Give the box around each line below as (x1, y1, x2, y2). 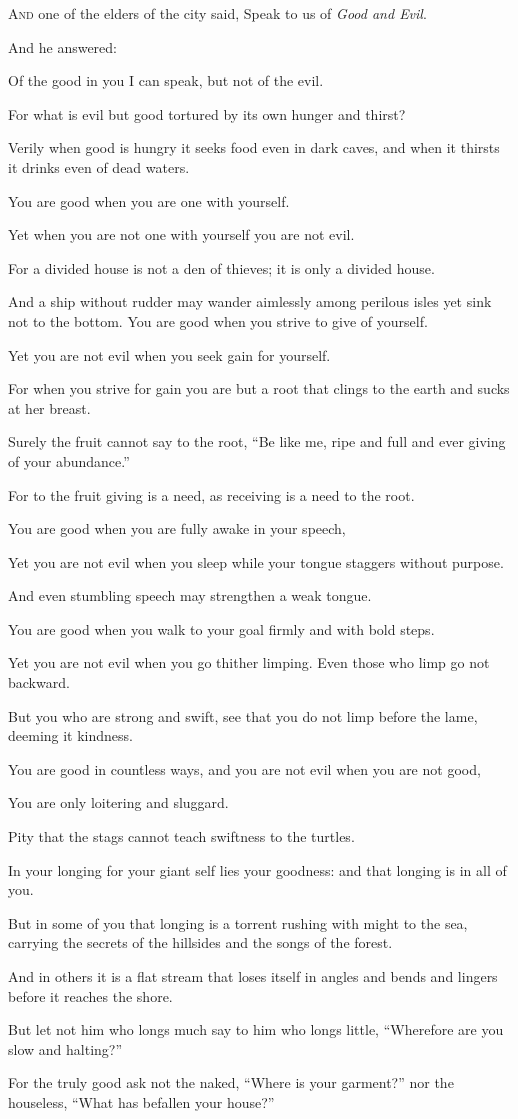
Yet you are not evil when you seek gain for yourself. (8, 344, 331, 365)
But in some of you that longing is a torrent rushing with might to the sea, (8, 912, 468, 933)
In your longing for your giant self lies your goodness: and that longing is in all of (8, 859, 507, 880)
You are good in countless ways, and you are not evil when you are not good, (8, 758, 481, 779)
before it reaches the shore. (8, 985, 173, 1006)
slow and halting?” (8, 1038, 123, 1059)
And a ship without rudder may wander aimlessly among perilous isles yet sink (8, 291, 492, 312)
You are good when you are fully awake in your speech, (8, 518, 346, 539)
